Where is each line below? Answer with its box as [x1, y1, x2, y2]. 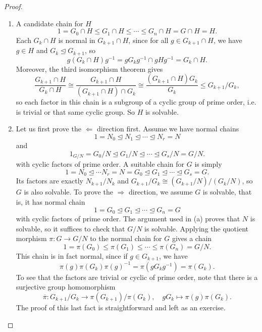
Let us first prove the [16, 123, 81, 134]
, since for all [128, 34, 169, 45]
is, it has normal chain [16, 197, 85, 207]
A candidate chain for [16, 18, 83, 28]
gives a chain [172, 233, 212, 244]
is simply [194, 159, 222, 169]
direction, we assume [128, 186, 193, 197]
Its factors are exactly [16, 175, 84, 186]
